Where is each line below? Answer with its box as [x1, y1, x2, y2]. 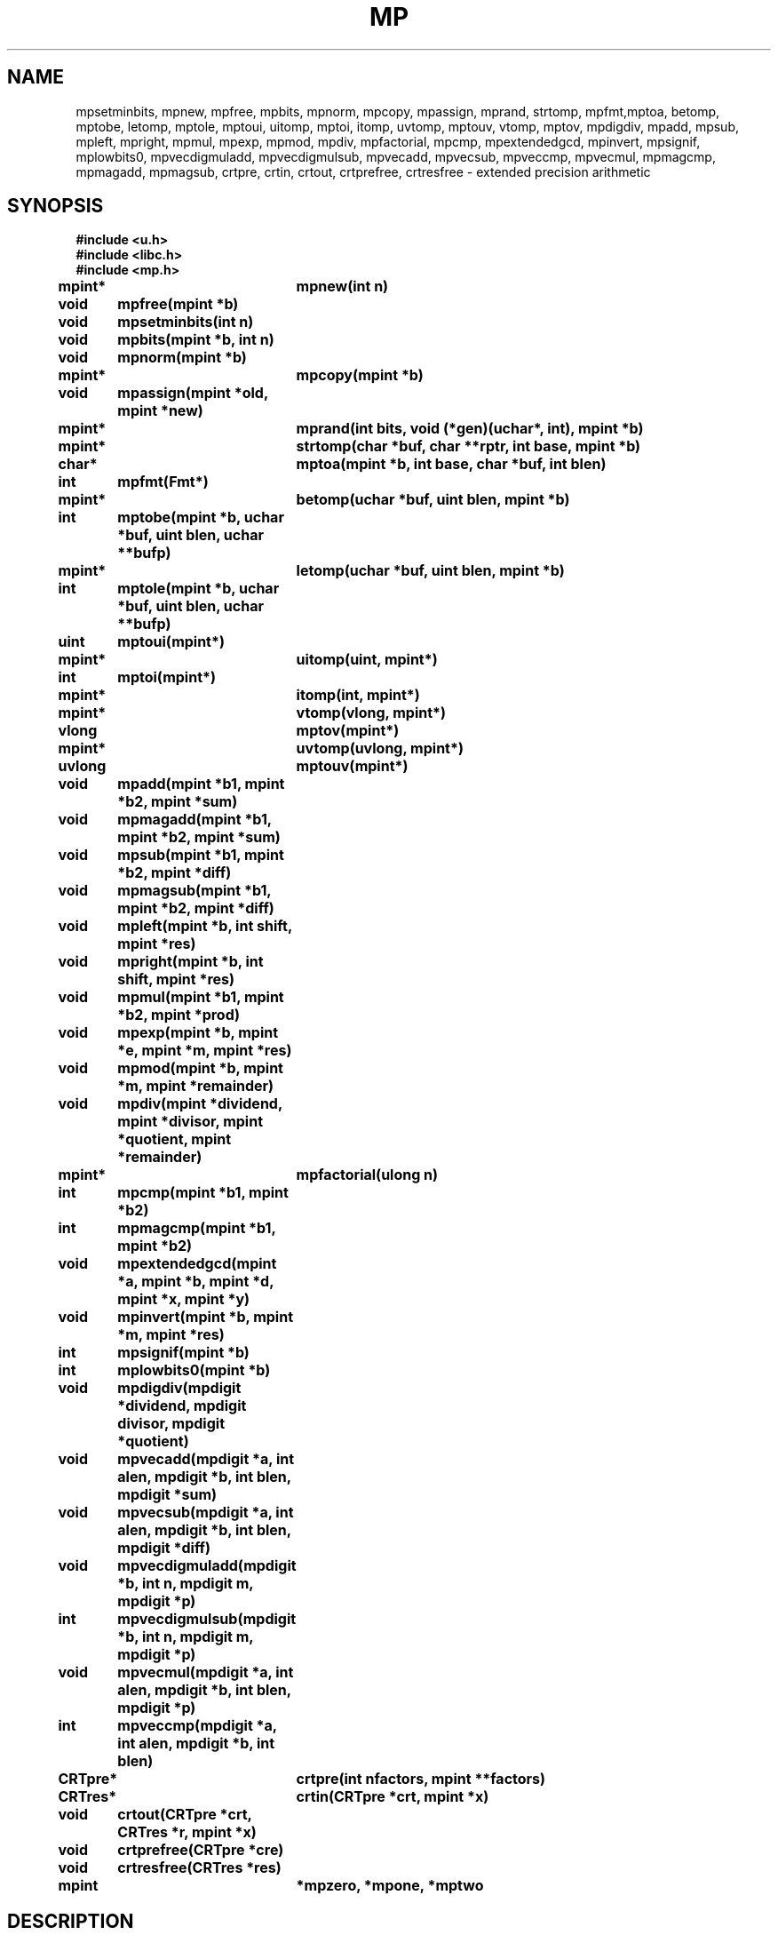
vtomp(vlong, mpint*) [296, 704, 447, 722]
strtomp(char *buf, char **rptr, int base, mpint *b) [296, 437, 641, 456]
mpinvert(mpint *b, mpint [117, 1308, 294, 1326]
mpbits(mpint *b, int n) [117, 330, 274, 349]
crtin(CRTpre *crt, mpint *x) [296, 1788, 489, 1806]
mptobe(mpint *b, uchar [117, 508, 284, 527]
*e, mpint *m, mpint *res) [117, 1041, 292, 1060]
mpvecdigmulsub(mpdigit [117, 1610, 297, 1628]
